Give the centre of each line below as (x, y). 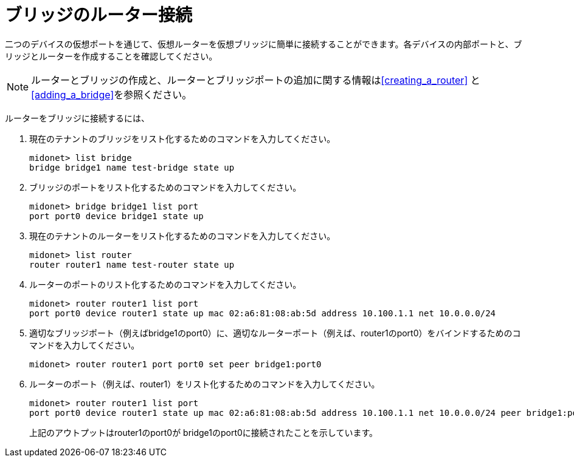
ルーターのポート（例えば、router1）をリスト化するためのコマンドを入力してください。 (205, 384)
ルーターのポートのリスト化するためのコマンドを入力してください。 (165, 284)
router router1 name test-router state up (132, 264)
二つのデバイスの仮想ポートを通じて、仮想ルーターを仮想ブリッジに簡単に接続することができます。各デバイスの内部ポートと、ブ (264, 44)
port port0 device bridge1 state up (116, 216)
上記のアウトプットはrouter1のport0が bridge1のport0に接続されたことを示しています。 (204, 432)
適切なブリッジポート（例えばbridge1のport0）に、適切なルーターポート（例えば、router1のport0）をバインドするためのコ (275, 333)
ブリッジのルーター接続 (99, 15)
